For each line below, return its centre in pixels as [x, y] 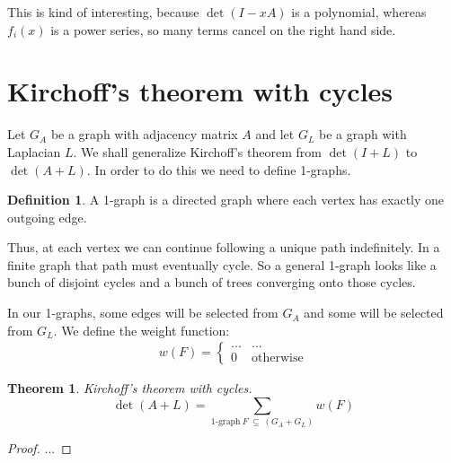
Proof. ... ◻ [40, 448]
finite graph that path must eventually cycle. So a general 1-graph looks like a [222, 264]
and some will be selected [374, 313]
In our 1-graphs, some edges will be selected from [143, 313]
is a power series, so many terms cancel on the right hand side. [223, 29]
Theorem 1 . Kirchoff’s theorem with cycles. [130, 388]
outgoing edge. [47, 217]
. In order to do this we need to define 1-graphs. [219, 169]
